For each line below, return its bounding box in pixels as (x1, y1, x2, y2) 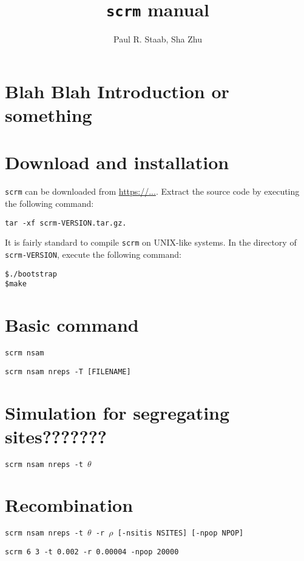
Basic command (5, 312, 139, 337)
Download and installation (5, 150, 229, 175)
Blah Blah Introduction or (5, 78, 229, 103)
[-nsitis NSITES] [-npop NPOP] (117, 529, 244, 538)
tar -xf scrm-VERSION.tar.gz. (5, 218, 127, 227)
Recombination (5, 492, 133, 517)
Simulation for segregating (5, 400, 230, 425)
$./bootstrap (5, 269, 57, 278)
